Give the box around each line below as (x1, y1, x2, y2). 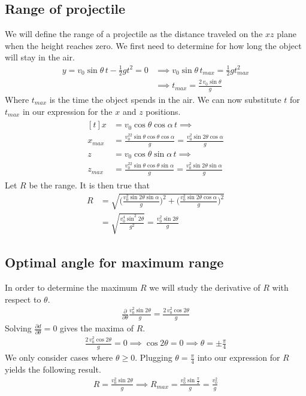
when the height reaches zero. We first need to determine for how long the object (5, 39, 302, 51)
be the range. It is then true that (29, 179, 150, 191)
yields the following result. (5, 363, 101, 375)
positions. (146, 105, 181, 117)
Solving (5, 322, 32, 334)
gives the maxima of (60, 322, 134, 334)
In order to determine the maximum (5, 281, 138, 294)
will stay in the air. (5, 51, 75, 63)
